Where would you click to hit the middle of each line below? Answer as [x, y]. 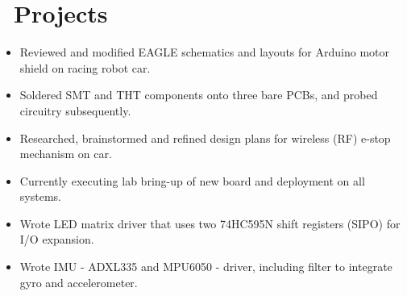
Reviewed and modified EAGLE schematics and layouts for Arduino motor [204, 52]
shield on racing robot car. [85, 67]
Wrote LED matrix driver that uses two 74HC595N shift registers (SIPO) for [210, 223]
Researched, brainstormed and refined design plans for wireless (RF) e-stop [205, 138]
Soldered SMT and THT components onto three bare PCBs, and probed [199, 95]
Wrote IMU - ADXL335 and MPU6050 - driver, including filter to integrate [206, 267]
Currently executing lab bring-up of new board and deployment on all [192, 180]
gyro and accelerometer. [79, 282]
